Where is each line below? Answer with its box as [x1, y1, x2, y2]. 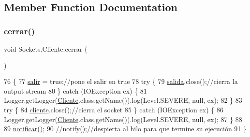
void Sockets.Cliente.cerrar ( [4, 44, 88, 54]
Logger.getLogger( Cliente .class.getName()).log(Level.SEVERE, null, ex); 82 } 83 [4, 95, 242, 105]
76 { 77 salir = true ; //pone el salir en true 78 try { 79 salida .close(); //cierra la [4, 76, 238, 86]
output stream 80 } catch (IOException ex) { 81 [4, 85, 147, 96]
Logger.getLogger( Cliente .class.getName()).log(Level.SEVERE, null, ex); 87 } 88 [4, 114, 242, 124]
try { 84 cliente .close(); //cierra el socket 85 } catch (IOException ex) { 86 [4, 104, 223, 114]
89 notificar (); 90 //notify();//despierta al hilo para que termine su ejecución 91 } [4, 123, 247, 134]
